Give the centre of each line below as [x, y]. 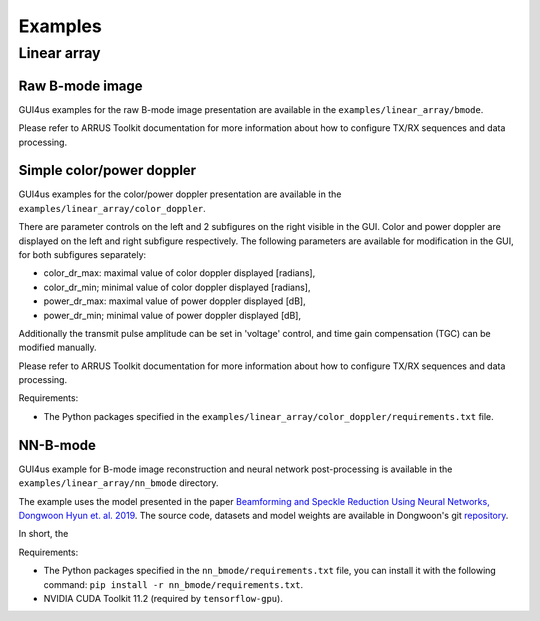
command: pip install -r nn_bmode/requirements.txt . [173, 584]
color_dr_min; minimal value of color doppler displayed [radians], [177, 287]
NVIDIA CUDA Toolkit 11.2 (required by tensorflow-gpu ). [163, 598]
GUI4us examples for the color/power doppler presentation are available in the [180, 194]
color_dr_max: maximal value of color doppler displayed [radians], [179, 273]
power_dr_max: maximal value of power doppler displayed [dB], [174, 301]
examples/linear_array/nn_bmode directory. [118, 483]
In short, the [43, 534]
